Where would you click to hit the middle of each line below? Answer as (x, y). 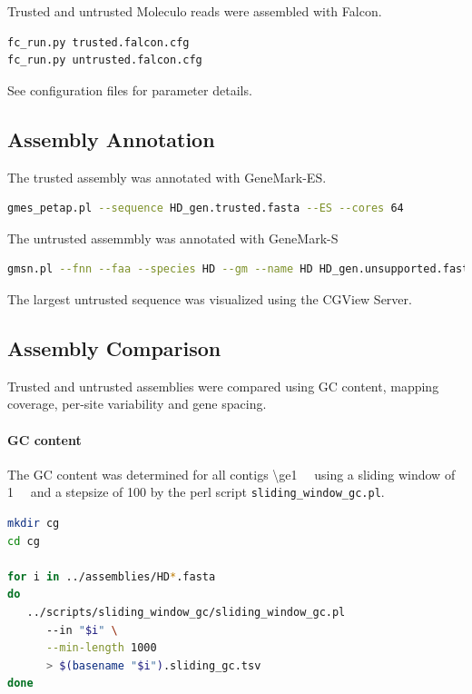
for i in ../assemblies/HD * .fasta (112, 576)
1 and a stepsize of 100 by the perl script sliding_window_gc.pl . (196, 492)
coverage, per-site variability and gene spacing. (137, 404)
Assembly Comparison (114, 347)
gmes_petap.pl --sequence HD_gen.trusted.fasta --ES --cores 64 (206, 208)
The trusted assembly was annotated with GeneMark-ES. (167, 177)
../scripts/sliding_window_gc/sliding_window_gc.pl (186, 612)
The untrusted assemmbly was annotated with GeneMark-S (173, 238)
